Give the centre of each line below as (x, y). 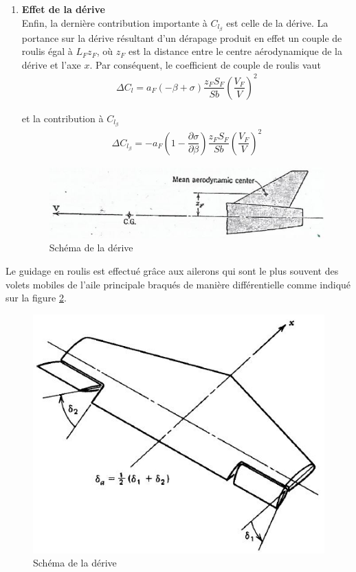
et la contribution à (63, 118)
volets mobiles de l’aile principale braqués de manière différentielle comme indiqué (178, 284)
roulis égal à (47, 51)
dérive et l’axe (51, 64)
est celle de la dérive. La (277, 22)
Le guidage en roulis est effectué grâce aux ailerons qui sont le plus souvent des (172, 271)
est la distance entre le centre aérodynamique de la (235, 51)
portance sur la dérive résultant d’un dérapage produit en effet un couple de (182, 37)
